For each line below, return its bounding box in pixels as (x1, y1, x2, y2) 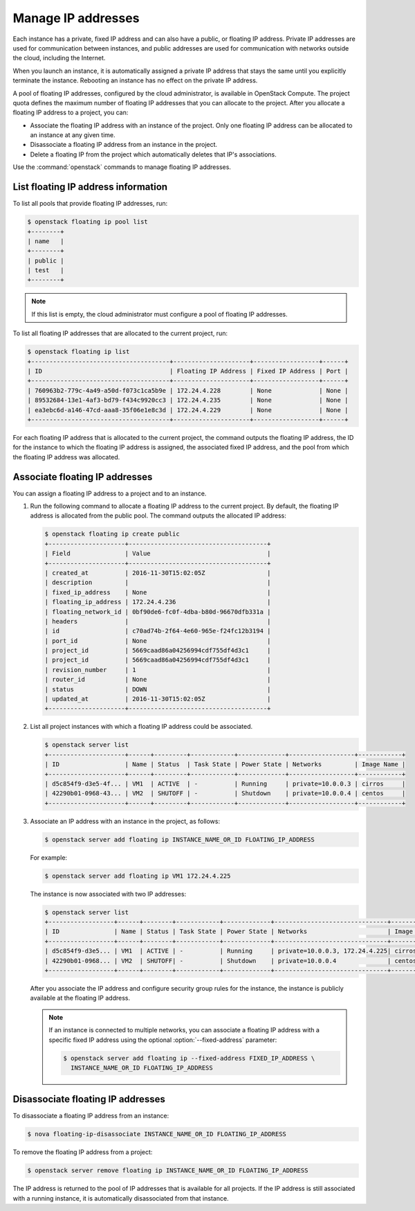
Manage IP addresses (12, 10, 140, 26)
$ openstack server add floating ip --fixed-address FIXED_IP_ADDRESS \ (63, 1054, 315, 1062)
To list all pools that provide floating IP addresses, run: (12, 200, 168, 208)
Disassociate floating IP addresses (12, 1093, 165, 1105)
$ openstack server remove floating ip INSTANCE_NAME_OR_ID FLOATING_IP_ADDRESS (27, 1167, 308, 1174)
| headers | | (44, 617, 271, 625)
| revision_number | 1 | (44, 666, 271, 673)
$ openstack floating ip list (27, 348, 130, 356)
